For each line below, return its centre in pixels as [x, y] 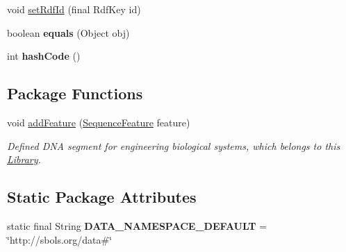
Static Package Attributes [102, 197]
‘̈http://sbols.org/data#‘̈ [60, 239]
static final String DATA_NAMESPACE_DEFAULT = [137, 225]
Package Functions [75, 93]
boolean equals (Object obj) [68, 32]
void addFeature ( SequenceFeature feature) [99, 122]
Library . [24, 159]
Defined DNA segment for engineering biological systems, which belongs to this [174, 145]
